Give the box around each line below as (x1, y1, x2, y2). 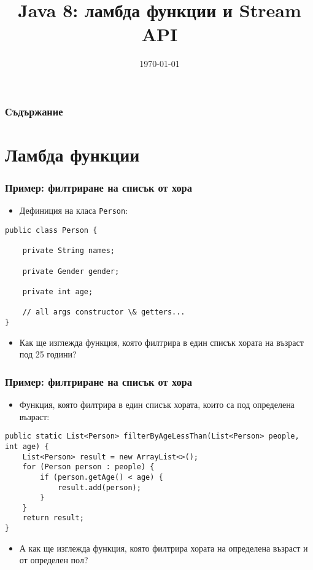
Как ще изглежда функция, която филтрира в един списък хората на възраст (19, 335, 304, 348)
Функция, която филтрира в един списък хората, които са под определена (19, 398, 295, 411)
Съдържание (5, 103, 63, 119)
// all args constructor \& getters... (22, 308, 185, 317)
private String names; (22, 246, 115, 256)
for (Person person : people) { (22, 463, 155, 472)
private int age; (22, 287, 93, 297)
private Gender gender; (22, 267, 120, 276)
